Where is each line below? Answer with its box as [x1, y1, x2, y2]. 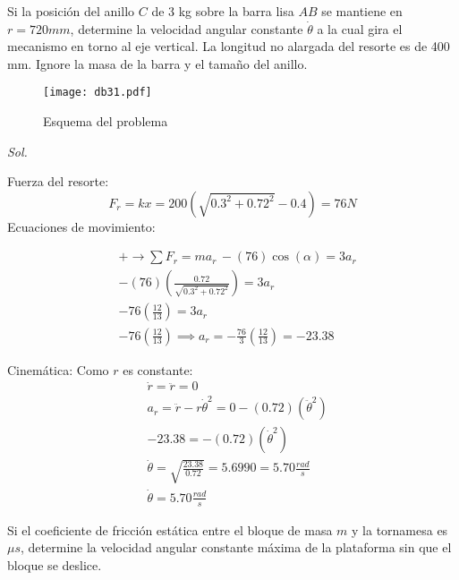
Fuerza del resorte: [7, 172, 109, 191]
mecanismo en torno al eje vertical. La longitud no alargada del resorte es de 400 [7, 37, 450, 55]
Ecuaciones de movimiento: [7, 217, 156, 235]
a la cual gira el [317, 19, 403, 38]
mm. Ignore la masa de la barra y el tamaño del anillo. [7, 54, 308, 72]
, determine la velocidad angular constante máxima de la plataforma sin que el [21, 538, 452, 557]
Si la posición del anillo [7, 2, 135, 20]
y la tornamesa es [352, 520, 448, 539]
